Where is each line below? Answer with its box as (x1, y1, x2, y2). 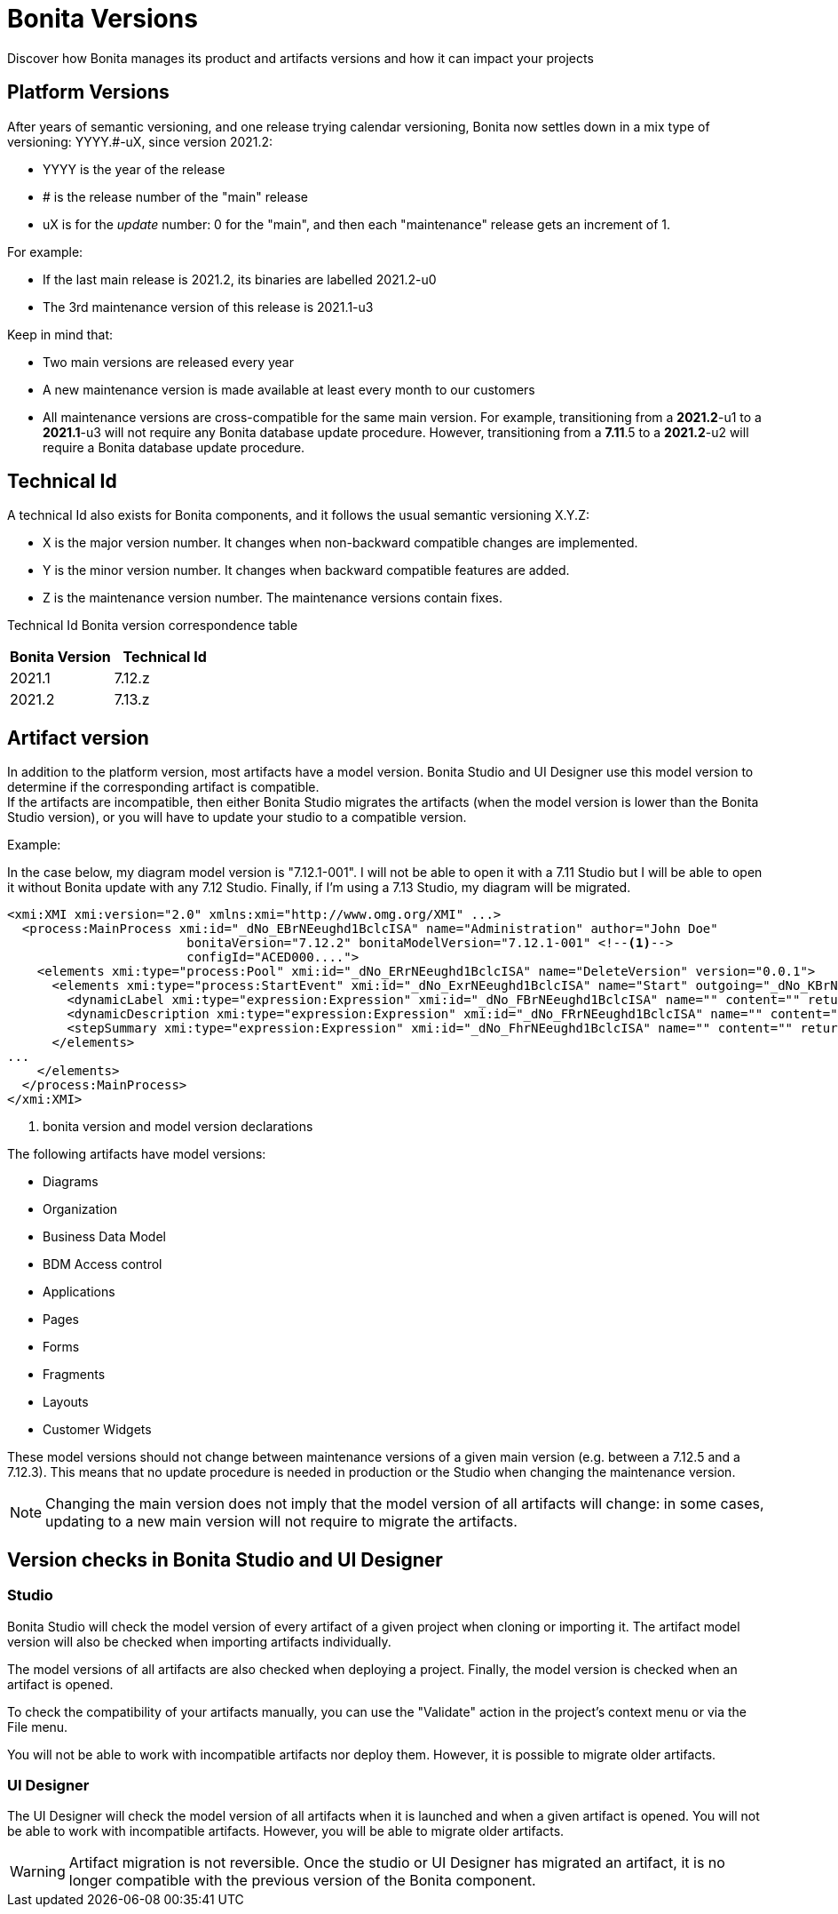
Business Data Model (43, 1229, 166, 1245)
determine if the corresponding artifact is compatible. (7, 779, 320, 795)
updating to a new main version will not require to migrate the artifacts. (45, 1512, 518, 1531)
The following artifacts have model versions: (7, 1146, 266, 1162)
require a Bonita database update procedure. (43, 439, 305, 455)
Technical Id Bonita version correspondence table (7, 618, 298, 634)
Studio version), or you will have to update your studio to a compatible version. (7, 809, 467, 825)
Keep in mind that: (7, 326, 114, 342)
